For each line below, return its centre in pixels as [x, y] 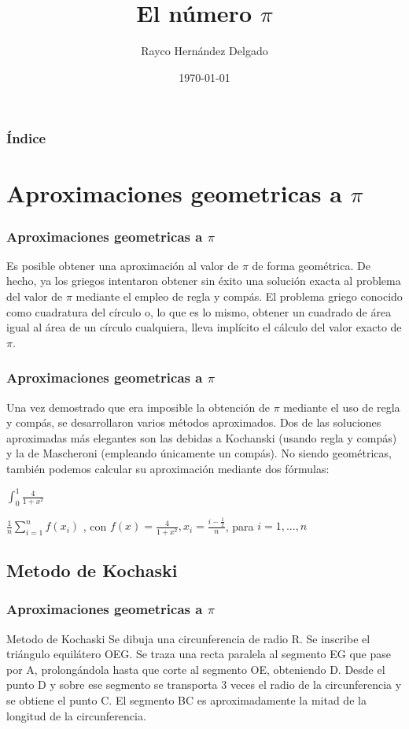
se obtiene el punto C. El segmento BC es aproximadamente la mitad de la [186, 699]
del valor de [35, 296]
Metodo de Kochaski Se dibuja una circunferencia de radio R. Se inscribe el [188, 638]
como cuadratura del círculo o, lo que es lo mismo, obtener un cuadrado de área [199, 311]
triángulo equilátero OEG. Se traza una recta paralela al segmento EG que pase [199, 654]
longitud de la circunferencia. [76, 715]
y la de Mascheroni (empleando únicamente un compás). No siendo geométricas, [199, 453]
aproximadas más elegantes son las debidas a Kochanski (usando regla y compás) [202, 437]
